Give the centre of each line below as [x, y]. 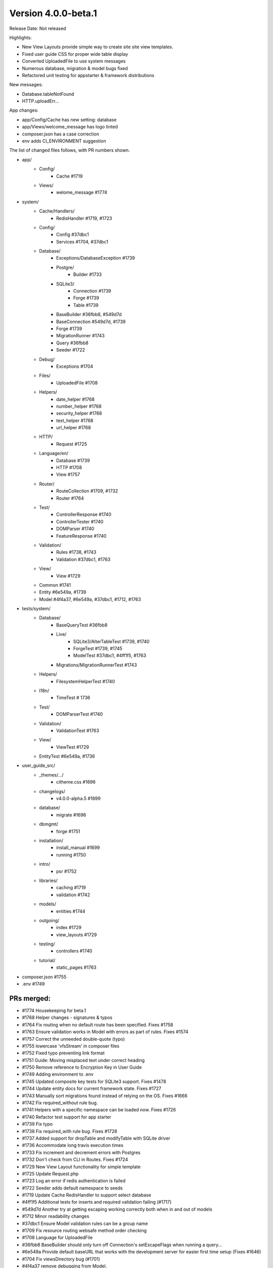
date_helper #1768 [76, 399]
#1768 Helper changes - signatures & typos [67, 1017]
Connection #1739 [92, 291]
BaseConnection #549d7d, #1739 [91, 322]
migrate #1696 [71, 815]
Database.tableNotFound [48, 94]
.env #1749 [33, 984]
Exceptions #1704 [75, 366]
